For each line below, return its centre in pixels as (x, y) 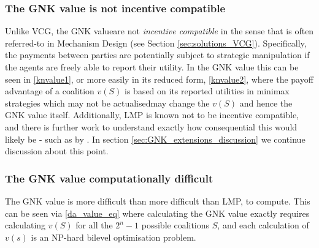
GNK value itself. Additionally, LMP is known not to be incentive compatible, (152, 115)
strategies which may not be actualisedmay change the (107, 103)
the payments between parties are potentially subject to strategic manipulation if (157, 55)
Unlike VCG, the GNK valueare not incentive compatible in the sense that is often (159, 31)
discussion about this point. (57, 151)
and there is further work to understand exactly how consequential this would (151, 126)
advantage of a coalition (50, 91)
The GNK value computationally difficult (109, 178)
